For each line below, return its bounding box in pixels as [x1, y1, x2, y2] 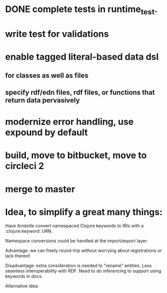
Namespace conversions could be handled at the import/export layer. [5, 238, 148, 244]
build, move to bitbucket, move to [5, 150, 147, 161]
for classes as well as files [5, 71, 88, 80]
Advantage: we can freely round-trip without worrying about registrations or [5, 247, 162, 254]
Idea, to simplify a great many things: [5, 206, 163, 218]
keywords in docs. [5, 273, 43, 279]
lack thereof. [5, 253, 31, 259]
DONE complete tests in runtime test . [5, 4, 158, 17]
